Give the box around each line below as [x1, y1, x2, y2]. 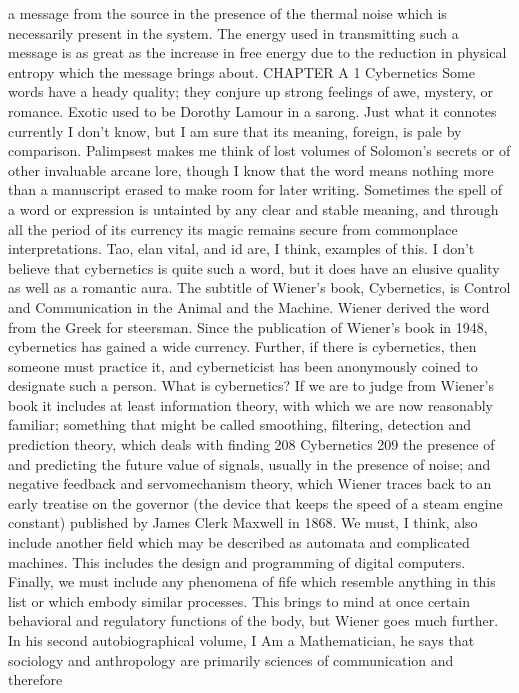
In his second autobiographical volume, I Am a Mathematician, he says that [8, 630, 475, 650]
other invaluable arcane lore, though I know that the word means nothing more [8, 159, 494, 180]
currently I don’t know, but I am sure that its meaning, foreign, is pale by [8, 120, 462, 141]
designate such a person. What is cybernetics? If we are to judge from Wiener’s [8, 375, 494, 396]
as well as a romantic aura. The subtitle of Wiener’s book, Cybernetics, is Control [8, 277, 511, 298]
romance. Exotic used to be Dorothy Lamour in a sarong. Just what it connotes [8, 100, 497, 121]
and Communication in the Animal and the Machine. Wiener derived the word [8, 296, 490, 317]
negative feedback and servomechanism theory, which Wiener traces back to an [8, 473, 492, 494]
